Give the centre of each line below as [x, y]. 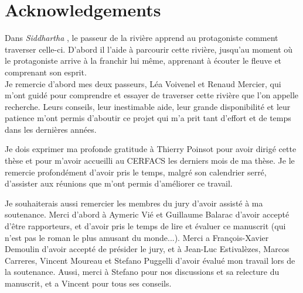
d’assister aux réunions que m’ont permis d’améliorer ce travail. [119, 183]
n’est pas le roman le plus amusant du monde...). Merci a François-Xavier [137, 237]
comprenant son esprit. [46, 72]
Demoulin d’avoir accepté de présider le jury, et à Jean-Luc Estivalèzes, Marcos [147, 249]
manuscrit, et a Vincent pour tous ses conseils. [88, 283]
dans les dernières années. [51, 129]
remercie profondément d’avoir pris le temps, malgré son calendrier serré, [136, 172]
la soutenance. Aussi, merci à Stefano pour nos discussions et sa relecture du [142, 272]
